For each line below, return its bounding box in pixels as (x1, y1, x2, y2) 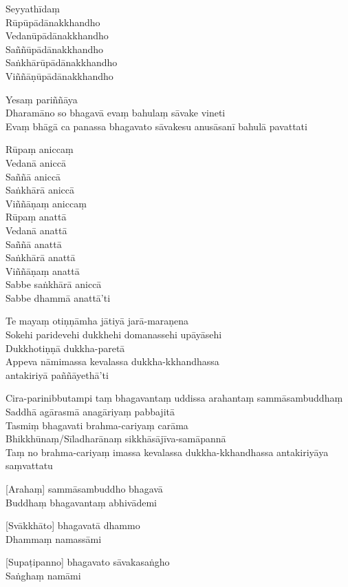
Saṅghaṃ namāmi (6, 568, 81, 582)
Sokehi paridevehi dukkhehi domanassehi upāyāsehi (6, 327, 222, 342)
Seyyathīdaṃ (6, 1, 60, 15)
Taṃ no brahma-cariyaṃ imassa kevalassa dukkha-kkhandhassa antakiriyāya (6, 444, 329, 459)
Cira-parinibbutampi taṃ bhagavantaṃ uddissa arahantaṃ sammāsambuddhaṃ (6, 391, 343, 405)
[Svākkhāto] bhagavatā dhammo (6, 518, 140, 533)
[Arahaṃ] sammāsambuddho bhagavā (6, 482, 163, 495)
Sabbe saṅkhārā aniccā (6, 277, 102, 291)
